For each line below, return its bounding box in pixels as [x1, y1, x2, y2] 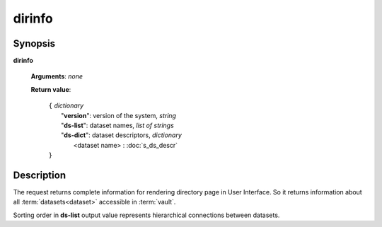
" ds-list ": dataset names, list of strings [61, 121, 175, 130]
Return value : [30, 85, 71, 93]
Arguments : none [30, 72, 83, 81]
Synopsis [13, 37, 56, 50]
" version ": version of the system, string [61, 111, 177, 120]
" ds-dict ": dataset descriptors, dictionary [61, 131, 182, 139]
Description [13, 170, 66, 181]
